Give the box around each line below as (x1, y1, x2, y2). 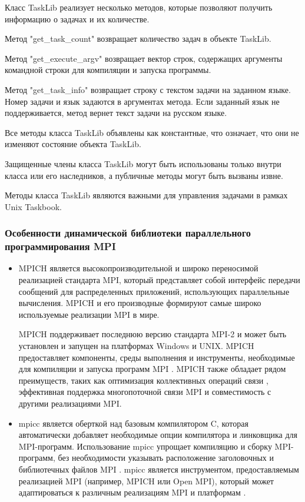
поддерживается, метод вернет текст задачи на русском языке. (5, 107, 227, 119)
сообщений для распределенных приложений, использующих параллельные (18, 285, 290, 297)
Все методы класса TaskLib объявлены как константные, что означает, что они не (5, 126, 299, 138)
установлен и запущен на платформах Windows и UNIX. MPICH (18, 340, 254, 352)
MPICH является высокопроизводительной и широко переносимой (18, 262, 258, 274)
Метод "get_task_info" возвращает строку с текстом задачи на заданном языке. (5, 83, 291, 95)
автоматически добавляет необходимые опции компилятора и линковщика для (18, 428, 298, 441)
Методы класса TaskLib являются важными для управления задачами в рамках (5, 189, 288, 201)
